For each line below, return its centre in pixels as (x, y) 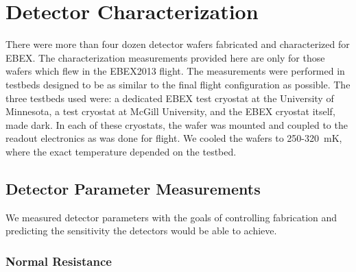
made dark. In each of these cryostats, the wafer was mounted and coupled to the (177, 124)
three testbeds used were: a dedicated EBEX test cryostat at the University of (170, 98)
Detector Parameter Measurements (133, 188)
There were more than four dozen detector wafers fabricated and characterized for (178, 44)
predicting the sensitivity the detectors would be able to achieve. (141, 231)
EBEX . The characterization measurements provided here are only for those (165, 57)
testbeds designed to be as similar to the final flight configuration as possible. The (178, 84)
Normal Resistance (59, 261)
